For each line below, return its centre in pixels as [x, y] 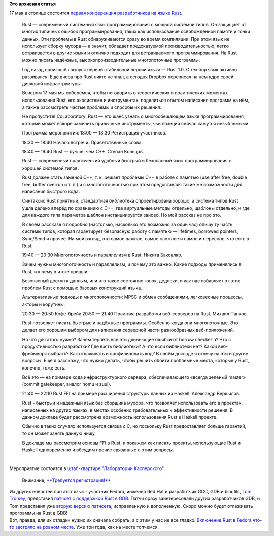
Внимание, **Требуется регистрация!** [66, 480]
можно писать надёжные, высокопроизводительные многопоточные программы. [111, 60]
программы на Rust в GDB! [39, 513]
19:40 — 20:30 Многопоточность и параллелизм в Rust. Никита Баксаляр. [102, 255]
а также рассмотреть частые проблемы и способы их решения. [92, 107]
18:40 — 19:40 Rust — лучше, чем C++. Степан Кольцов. [83, 152]
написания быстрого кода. [51, 191]
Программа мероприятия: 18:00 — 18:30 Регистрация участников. [94, 133]
